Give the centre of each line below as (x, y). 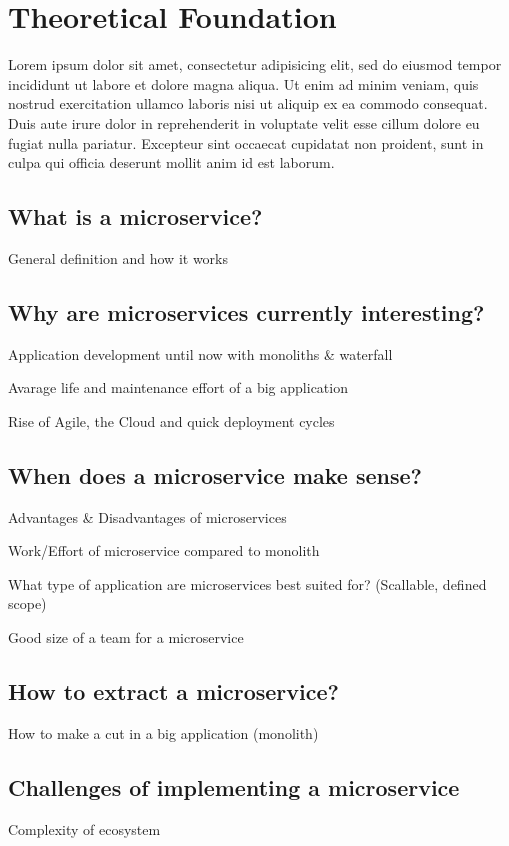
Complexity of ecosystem (84, 828)
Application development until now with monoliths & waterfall (200, 353)
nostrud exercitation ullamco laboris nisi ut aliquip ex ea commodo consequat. (248, 103)
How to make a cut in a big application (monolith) (163, 732)
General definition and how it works (118, 257)
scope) (27, 603)
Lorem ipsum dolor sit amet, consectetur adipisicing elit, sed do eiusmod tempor (255, 64)
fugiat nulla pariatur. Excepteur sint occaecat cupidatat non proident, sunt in (246, 142)
